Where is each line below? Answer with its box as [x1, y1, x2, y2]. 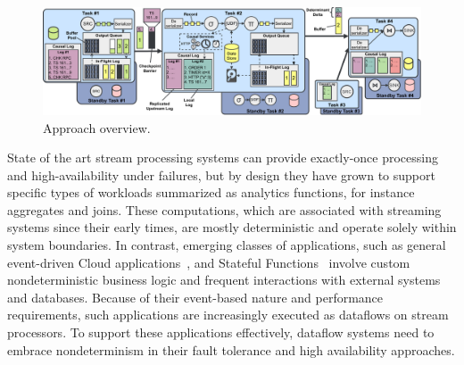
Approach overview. [43, 118, 151, 137]
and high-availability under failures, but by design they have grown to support [7, 165, 435, 184]
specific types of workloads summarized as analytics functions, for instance [7, 183, 415, 202]
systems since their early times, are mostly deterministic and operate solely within [7, 218, 457, 236]
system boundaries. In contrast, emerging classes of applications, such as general [7, 236, 446, 254]
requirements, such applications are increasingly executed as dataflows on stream [7, 305, 449, 324]
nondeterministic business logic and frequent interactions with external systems [7, 270, 441, 289]
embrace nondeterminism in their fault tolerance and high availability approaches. [7, 340, 455, 359]
